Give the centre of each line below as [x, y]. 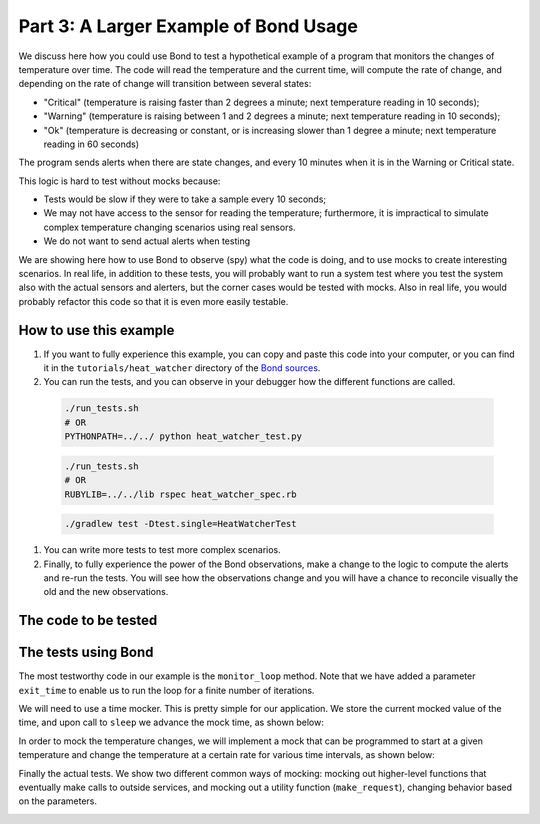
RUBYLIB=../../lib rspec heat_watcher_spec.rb [180, 494]
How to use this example [96, 330]
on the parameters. [57, 801]
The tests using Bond [86, 652]
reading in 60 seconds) [91, 144]
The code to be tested [88, 620]
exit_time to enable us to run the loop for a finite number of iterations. [166, 690]
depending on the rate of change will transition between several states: [165, 84]
